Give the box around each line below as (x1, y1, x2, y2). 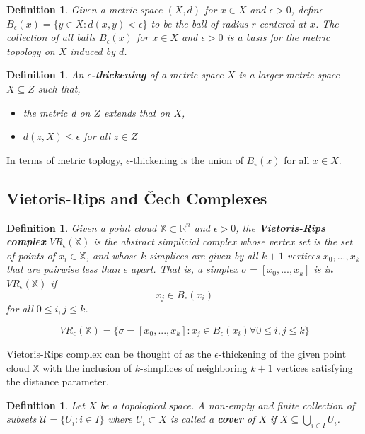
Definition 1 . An (6, 67, 84, 82)
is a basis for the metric (226, 30, 330, 45)
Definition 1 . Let (6, 397, 85, 412)
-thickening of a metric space (91, 67, 224, 82)
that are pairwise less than (6, 262, 120, 276)
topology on (6, 43, 55, 58)
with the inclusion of (42, 360, 132, 375)
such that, (37, 81, 81, 95)
